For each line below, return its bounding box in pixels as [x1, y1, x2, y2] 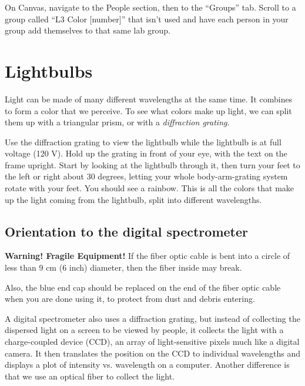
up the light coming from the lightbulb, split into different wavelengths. [5, 193, 262, 205]
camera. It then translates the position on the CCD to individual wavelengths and [5, 347, 301, 359]
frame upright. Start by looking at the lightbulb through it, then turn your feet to [5, 158, 300, 171]
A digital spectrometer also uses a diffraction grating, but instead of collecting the [5, 312, 300, 324]
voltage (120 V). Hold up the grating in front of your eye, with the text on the [5, 147, 287, 159]
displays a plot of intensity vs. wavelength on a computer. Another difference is [5, 358, 290, 371]
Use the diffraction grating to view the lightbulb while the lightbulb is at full [5, 135, 281, 148]
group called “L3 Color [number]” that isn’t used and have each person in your [5, 12, 289, 25]
